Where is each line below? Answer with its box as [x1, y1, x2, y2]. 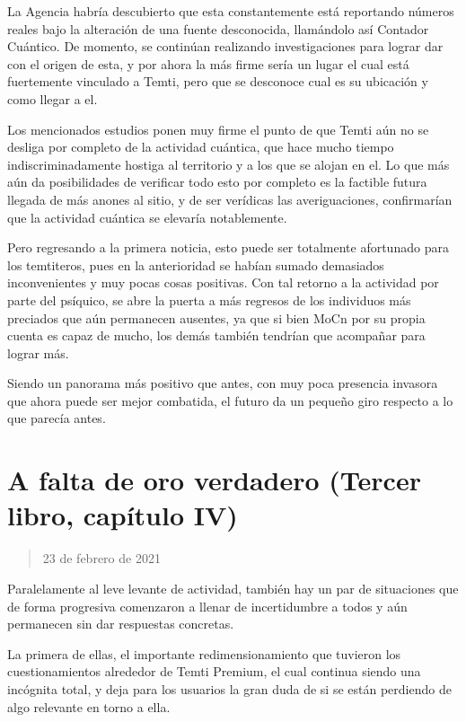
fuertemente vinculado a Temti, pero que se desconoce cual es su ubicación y [7, 72, 428, 91]
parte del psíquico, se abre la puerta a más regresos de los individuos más [7, 290, 411, 309]
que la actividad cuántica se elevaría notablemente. [7, 207, 287, 226]
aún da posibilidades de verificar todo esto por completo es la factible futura [7, 172, 427, 191]
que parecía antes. [7, 409, 106, 427]
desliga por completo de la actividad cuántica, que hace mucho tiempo [7, 137, 394, 156]
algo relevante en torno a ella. [7, 697, 171, 716]
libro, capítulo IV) [7, 497, 238, 533]
